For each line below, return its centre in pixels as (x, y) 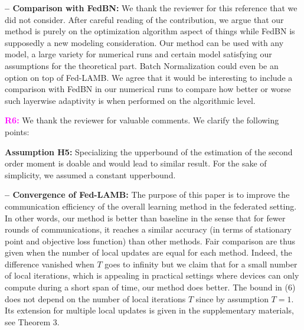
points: (17, 131)
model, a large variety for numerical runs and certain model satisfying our (138, 54)
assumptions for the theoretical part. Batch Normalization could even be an (142, 65)
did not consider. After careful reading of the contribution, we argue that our (144, 19)
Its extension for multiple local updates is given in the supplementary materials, (149, 310)
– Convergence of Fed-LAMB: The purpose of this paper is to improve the (147, 195)
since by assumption (232, 298)
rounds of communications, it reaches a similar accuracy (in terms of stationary (148, 229)
